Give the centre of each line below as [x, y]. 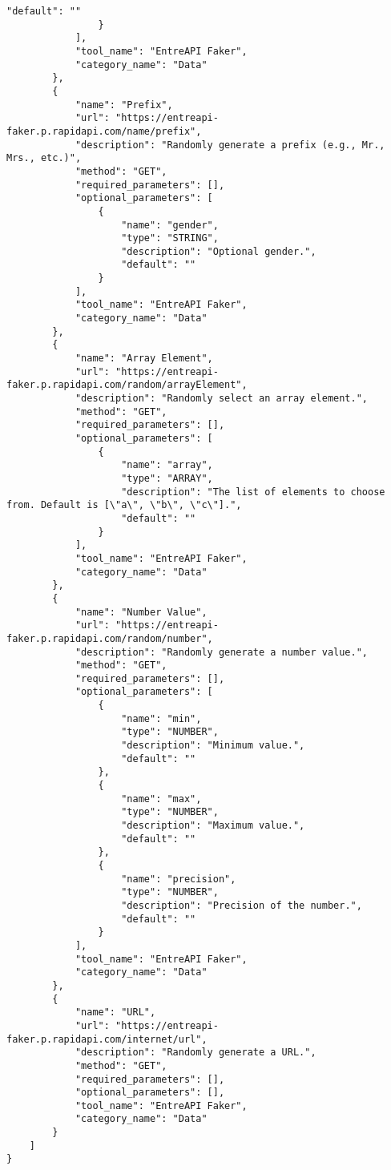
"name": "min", [161, 718]
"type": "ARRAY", [167, 478]
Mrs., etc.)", [44, 158]
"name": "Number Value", [141, 612]
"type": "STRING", [170, 238]
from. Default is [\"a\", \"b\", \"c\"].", [124, 505]
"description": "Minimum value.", [213, 746]
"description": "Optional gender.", [219, 251]
